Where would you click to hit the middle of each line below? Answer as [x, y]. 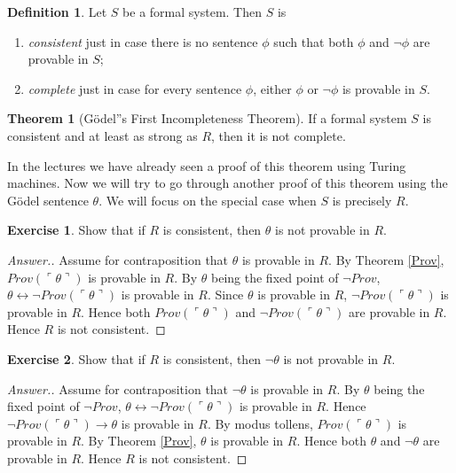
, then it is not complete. [279, 135]
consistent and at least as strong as [102, 135]
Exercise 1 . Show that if [76, 230]
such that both [314, 41]
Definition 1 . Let [57, 12]
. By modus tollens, [260, 423]
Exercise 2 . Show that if [76, 358]
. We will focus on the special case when [208, 200]
